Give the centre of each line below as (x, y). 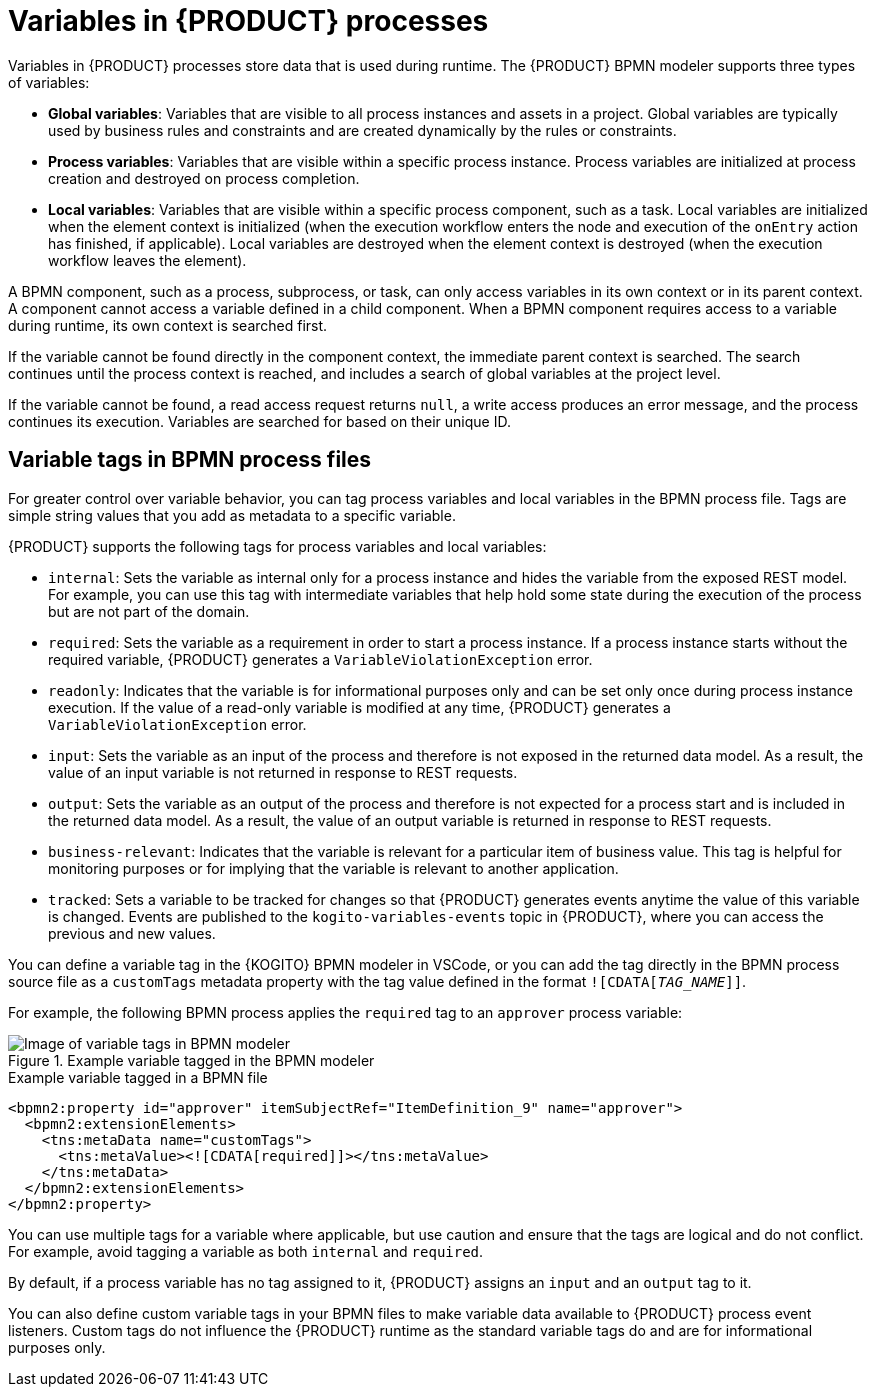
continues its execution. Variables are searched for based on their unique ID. (259, 421)
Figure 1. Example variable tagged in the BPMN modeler (191, 1060)
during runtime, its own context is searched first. (168, 325)
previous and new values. (132, 933)
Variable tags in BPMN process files (190, 460)
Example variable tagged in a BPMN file (138, 1077)
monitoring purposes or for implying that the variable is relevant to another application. (333, 868)
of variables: (49, 82)
